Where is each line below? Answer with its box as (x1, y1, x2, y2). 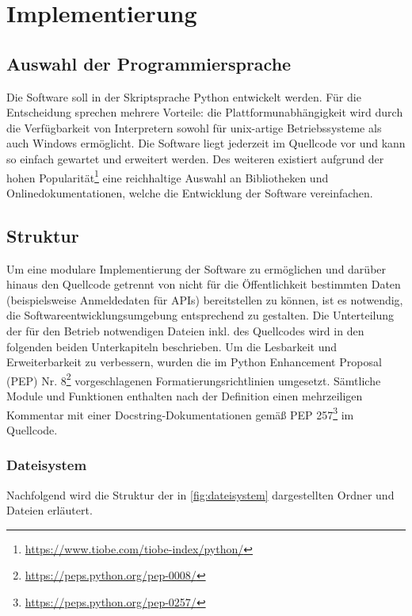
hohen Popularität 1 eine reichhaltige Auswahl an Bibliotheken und (6, 166, 329, 186)
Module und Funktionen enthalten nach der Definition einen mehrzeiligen (6, 388, 363, 404)
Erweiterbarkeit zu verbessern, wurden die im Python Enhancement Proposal (6, 354, 382, 370)
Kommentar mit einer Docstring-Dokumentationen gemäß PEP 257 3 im (6, 404, 354, 423)
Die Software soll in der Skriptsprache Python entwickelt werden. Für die (6, 88, 361, 105)
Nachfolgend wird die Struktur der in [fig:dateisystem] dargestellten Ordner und (6, 486, 395, 503)
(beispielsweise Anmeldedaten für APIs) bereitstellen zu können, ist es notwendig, (6, 291, 403, 308)
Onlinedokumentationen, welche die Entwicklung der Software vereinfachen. (6, 184, 373, 201)
